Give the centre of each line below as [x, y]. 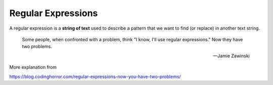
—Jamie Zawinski [231, 56]
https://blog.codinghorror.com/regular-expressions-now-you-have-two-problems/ [95, 76]
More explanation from [33, 67]
